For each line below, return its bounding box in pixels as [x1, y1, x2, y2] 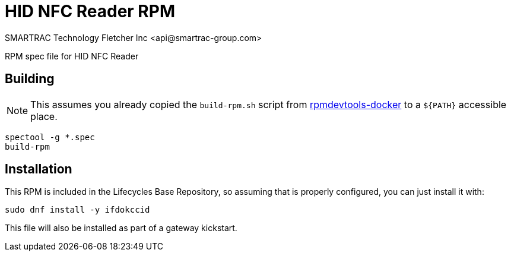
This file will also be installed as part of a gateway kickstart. [5, 223, 237, 233]
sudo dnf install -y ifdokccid [5, 205, 150, 215]
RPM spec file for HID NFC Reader [5, 50, 139, 61]
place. [30, 110, 58, 122]
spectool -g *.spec [5, 132, 95, 142]
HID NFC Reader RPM [5, 1, 175, 21]
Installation [5, 162, 72, 177]
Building [5, 71, 55, 87]
